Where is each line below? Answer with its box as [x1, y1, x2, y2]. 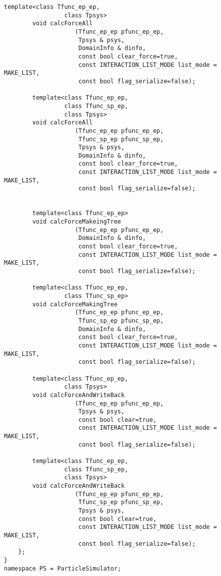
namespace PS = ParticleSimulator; [4, 565, 121, 572]
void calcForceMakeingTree [32, 218, 121, 226]
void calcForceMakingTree [32, 300, 118, 308]
